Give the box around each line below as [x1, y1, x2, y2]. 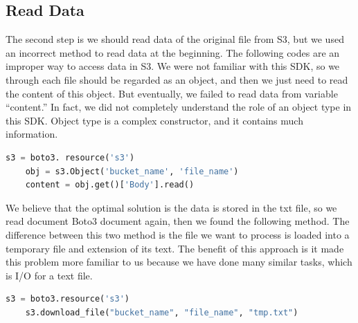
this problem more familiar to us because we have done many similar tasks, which [6, 255, 352, 269]
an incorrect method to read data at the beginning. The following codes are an [6, 45, 340, 59]
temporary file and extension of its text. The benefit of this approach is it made [6, 241, 344, 255]
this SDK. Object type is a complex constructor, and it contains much [6, 113, 303, 127]
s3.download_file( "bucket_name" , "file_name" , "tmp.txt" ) [25, 307, 298, 317]
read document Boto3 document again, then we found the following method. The [6, 214, 350, 228]
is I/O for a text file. [6, 268, 93, 282]
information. [6, 127, 58, 141]
